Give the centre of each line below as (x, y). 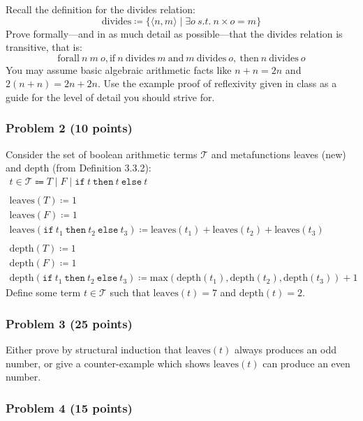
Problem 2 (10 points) (69, 128)
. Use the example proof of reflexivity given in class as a (217, 83)
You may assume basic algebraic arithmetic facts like (119, 69)
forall (68, 58)
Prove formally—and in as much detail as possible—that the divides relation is (174, 33)
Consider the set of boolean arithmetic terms (102, 154)
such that (130, 292)
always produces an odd (285, 350)
